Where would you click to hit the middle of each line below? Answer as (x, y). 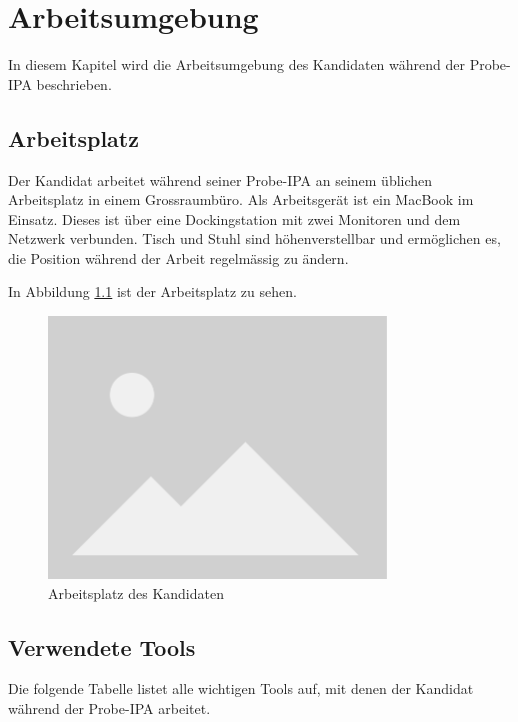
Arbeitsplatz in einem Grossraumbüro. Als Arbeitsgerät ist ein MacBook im (241, 199)
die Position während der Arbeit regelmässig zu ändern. (178, 257)
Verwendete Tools (102, 646)
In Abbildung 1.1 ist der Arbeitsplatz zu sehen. (152, 291)
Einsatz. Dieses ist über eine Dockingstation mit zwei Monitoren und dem (234, 218)
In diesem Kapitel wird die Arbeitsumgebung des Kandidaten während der (236, 64)
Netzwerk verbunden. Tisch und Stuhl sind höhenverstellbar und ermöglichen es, (254, 238)
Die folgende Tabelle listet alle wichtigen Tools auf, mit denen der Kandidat (241, 688)
